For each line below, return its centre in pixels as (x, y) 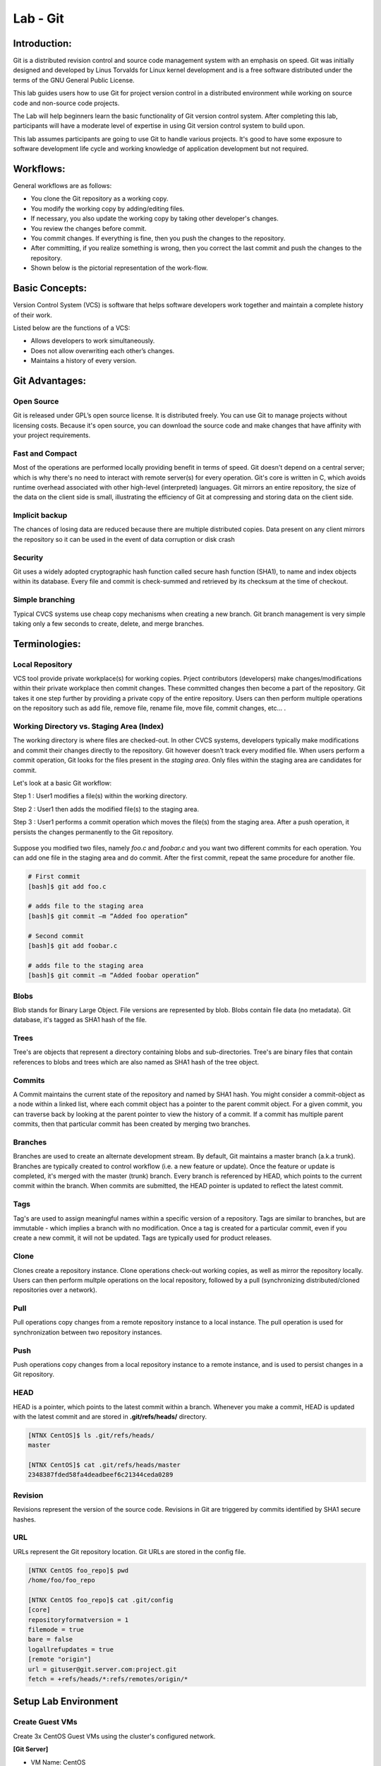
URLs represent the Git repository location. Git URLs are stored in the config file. (129, 1551)
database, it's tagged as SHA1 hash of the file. (80, 1020)
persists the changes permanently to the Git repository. (93, 832)
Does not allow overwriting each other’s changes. (103, 350)
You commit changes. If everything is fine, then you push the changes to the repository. (158, 238)
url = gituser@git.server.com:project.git (102, 1669)
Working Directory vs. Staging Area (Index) (89, 726)
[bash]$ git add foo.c (67, 886)
